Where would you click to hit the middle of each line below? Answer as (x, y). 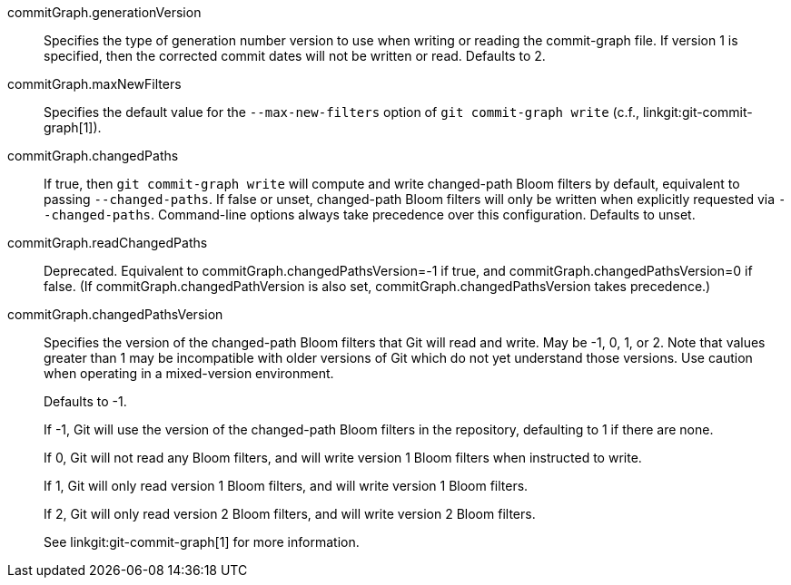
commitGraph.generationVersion (104, 12)
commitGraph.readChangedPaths (108, 243)
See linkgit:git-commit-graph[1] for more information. (202, 542)
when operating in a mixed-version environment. (189, 373)
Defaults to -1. (85, 401)
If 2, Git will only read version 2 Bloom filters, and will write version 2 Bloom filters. (290, 514)
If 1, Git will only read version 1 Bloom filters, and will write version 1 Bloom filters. (286, 486)
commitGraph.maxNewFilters (94, 84)
